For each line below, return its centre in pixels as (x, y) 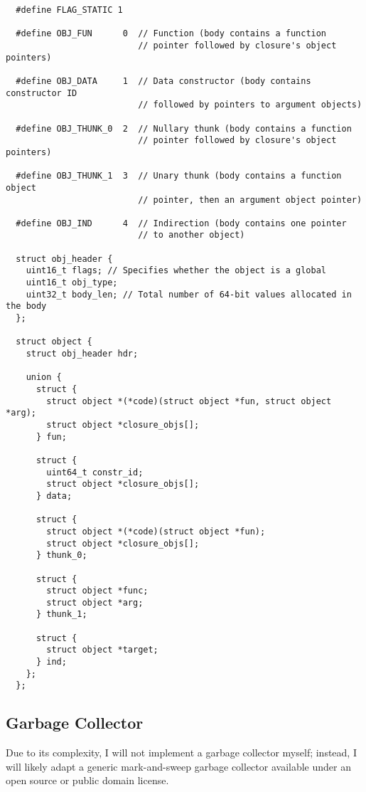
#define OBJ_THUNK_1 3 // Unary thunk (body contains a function (179, 176)
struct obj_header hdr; (82, 354)
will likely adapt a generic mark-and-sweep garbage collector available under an (178, 766)
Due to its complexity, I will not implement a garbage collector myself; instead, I (181, 753)
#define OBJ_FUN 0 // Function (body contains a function (171, 34)
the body (26, 306)
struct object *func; (97, 591)
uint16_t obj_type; (72, 283)
